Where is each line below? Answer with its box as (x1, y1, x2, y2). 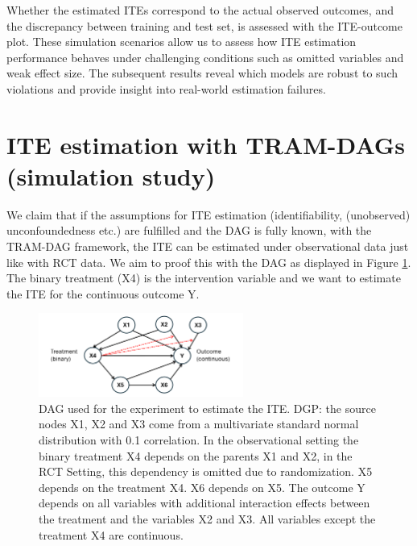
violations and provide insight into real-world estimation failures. (6, 80, 326, 97)
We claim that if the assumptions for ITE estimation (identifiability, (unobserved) (6, 206, 411, 223)
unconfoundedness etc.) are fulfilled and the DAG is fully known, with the (6, 222, 372, 239)
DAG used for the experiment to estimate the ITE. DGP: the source (39, 399, 376, 416)
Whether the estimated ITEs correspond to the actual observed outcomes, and (6, 2, 394, 18)
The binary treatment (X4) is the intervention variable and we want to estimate (6, 269, 401, 286)
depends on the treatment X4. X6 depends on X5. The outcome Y (39, 478, 365, 495)
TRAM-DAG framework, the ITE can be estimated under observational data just (6, 238, 409, 255)
